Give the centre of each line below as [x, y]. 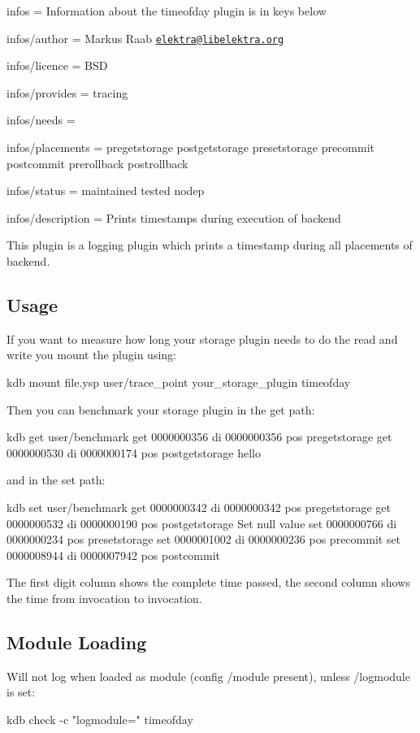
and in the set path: [56, 480]
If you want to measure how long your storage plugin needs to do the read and [202, 338]
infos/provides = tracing [67, 92]
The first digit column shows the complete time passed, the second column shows [208, 582]
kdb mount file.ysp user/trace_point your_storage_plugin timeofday [179, 382]
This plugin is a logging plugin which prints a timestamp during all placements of [210, 245]
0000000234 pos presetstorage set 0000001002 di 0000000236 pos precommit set [204, 539]
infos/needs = [41, 120]
